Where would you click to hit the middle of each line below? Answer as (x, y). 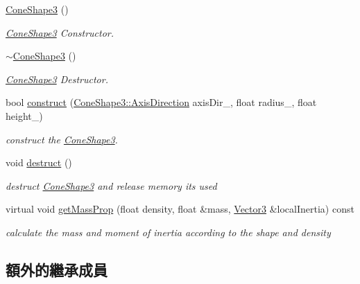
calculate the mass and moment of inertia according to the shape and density (168, 232)
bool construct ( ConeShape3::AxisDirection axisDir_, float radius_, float (161, 102)
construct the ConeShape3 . (62, 139)
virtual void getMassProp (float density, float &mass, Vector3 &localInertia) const (180, 209)
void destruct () (39, 162)
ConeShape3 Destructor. (57, 79)
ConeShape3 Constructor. (60, 32)
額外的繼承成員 (57, 269)
